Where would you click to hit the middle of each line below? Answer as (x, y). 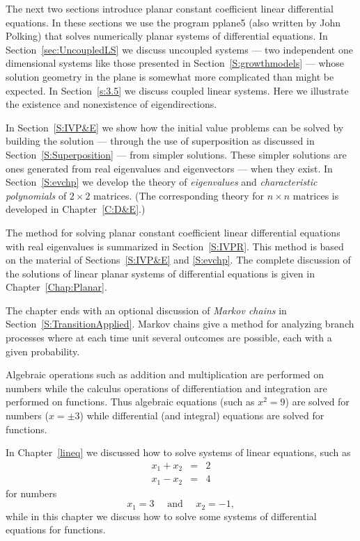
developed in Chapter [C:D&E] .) (76, 209)
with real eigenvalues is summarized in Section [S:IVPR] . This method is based (175, 246)
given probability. (43, 351)
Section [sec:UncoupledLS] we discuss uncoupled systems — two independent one (179, 49)
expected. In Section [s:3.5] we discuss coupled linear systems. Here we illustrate (177, 90)
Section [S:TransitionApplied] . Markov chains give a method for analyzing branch (180, 324)
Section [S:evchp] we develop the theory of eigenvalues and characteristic (162, 182)
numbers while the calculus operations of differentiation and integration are (166, 388)
